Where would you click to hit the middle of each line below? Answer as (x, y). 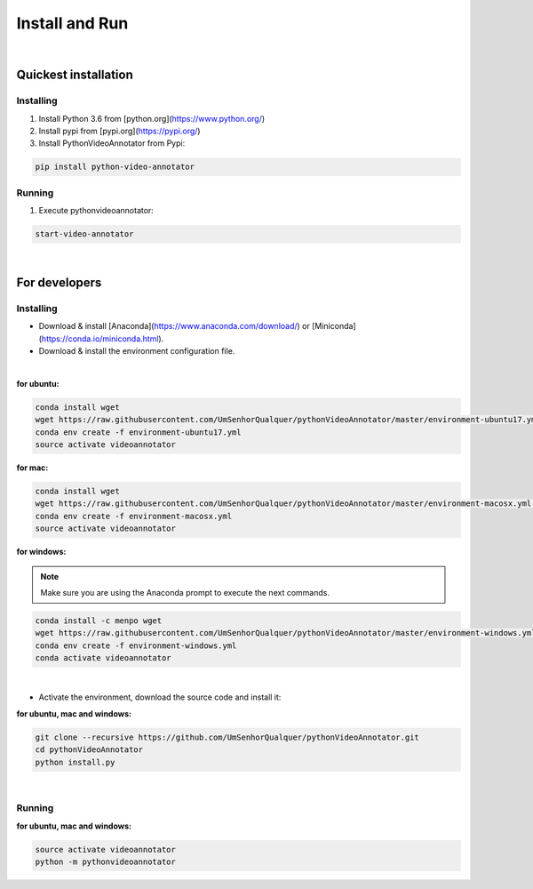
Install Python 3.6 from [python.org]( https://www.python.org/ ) (152, 118)
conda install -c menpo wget (99, 621)
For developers (59, 282)
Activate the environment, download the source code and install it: (160, 697)
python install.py (75, 762)
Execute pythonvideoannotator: (96, 211)
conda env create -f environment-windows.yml (136, 645)
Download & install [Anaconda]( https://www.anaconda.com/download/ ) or (175, 326)
